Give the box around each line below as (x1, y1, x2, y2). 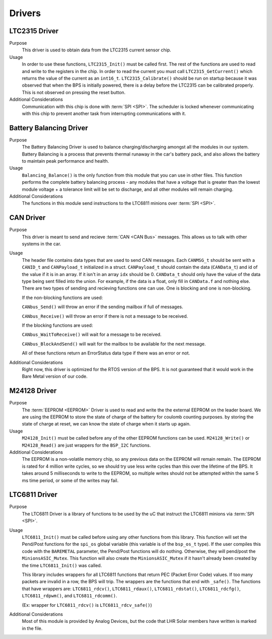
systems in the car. (22, 241, 61, 247)
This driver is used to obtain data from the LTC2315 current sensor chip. (22, 47, 171, 53)
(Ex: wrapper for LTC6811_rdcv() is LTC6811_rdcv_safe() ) (22, 602, 152, 608)
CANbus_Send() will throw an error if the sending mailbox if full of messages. (22, 304, 183, 310)
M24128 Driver (9, 387, 57, 395)
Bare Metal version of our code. (22, 373, 88, 380)
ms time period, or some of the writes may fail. (22, 477, 119, 483)
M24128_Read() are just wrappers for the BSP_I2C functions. (22, 442, 151, 448)
